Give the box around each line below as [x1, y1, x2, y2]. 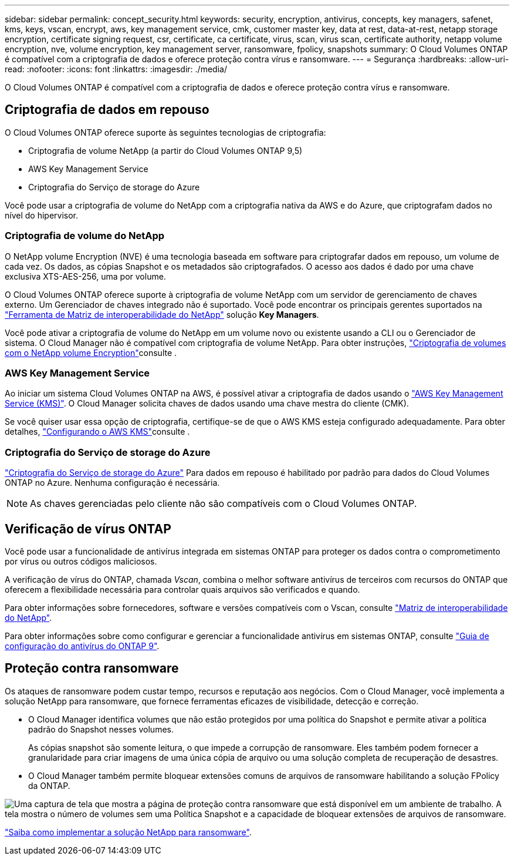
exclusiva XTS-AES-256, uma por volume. [5, 271, 166, 281]
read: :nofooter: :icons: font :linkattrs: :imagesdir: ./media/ [5, 64, 227, 74]
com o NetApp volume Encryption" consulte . [5, 347, 177, 358]
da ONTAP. [28, 780, 70, 791]
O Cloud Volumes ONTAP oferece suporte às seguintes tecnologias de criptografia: [5, 127, 326, 137]
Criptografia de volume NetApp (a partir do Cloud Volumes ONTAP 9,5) [28, 145, 303, 156]
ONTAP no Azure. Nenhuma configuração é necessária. [5, 478, 220, 488]
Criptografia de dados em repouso [5, 102, 209, 117]
